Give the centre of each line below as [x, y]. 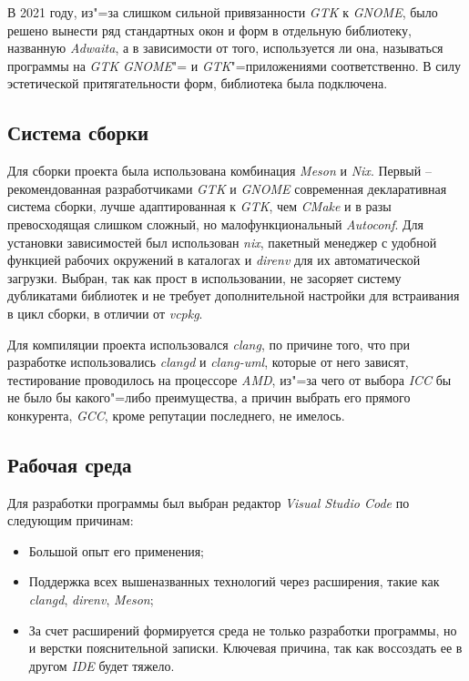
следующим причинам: [71, 520]
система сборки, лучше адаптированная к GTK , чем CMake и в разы [199, 206]
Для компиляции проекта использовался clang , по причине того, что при [209, 344]
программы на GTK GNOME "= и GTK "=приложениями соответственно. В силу [234, 65]
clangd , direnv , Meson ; [91, 600]
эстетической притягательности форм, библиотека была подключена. [198, 83]
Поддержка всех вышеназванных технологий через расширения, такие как [234, 581]
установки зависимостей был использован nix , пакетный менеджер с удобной [222, 242]
